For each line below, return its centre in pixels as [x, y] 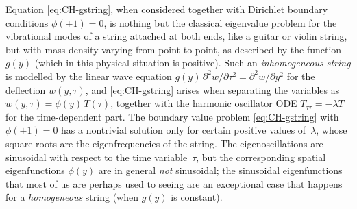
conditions [27, 22]
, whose [332, 130]
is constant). [197, 197]
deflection [26, 89]
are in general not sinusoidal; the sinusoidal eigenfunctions [220, 170]
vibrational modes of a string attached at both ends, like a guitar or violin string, [176, 36]
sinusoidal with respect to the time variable [97, 157]
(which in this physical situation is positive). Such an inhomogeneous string [193, 63]
